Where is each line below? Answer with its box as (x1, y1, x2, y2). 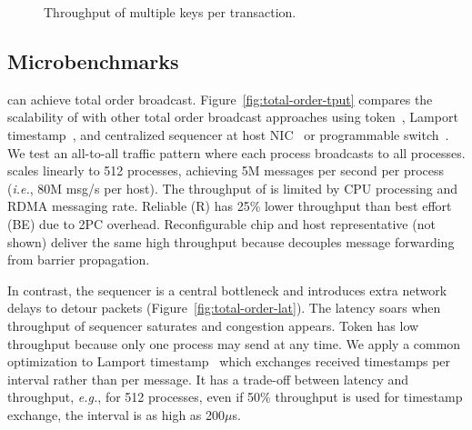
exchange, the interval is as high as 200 (7, 405, 226, 424)
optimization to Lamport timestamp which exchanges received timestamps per (7, 352, 451, 371)
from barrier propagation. (7, 250, 150, 269)
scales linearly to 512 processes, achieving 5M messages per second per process (7, 161, 445, 180)
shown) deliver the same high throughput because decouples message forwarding (7, 232, 455, 251)
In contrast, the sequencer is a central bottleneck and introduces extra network (7, 280, 447, 299)
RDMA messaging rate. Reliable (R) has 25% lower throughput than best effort (7, 196, 452, 215)
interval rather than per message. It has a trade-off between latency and (7, 369, 408, 388)
